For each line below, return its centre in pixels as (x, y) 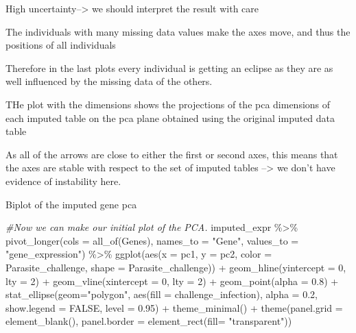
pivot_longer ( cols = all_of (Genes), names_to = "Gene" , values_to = (152, 240)
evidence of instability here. (63, 181)
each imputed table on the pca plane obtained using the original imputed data (170, 118)
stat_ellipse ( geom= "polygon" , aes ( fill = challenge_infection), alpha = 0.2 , (162, 294)
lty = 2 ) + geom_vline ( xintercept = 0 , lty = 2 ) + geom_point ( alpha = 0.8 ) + (172, 281)
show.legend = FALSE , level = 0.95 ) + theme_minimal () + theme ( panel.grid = (174, 307)
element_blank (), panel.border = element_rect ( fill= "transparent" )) (149, 321)
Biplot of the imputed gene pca (71, 204)
